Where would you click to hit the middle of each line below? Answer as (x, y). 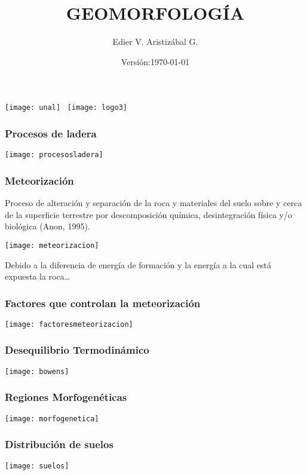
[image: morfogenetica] (52, 419)
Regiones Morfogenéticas (66, 397)
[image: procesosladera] (54, 155)
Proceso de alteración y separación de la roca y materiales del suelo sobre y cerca (153, 203)
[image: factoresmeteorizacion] (69, 324)
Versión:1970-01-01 (155, 61)
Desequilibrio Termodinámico (77, 350)
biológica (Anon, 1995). (47, 226)
